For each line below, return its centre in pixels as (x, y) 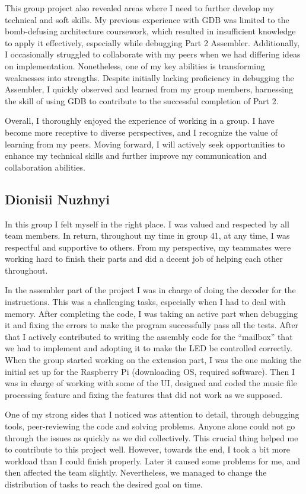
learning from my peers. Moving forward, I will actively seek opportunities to (145, 144)
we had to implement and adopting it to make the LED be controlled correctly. (149, 348)
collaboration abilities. (45, 167)
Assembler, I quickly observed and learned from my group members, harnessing (149, 89)
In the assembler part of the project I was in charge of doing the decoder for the (150, 290)
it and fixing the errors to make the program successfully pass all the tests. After (152, 325)
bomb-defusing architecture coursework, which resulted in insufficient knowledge (150, 31)
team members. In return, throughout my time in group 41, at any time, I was (147, 235)
